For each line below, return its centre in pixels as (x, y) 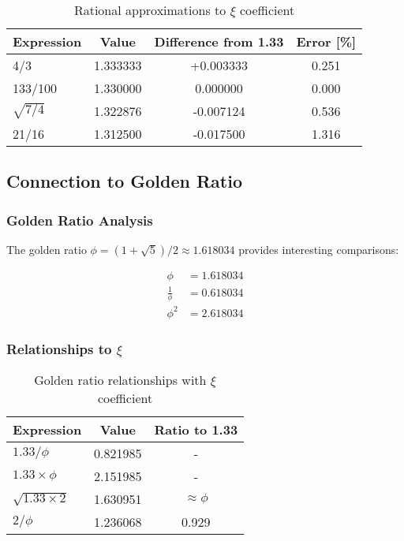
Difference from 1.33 (219, 41)
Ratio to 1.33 (196, 430)
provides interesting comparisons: (319, 249)
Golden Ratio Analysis (80, 220)
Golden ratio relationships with (120, 380)
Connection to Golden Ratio (125, 181)
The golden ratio (47, 249)
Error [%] (326, 41)
